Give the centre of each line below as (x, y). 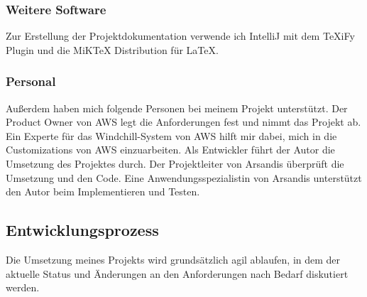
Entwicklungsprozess (82, 230)
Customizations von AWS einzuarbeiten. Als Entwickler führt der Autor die (170, 150)
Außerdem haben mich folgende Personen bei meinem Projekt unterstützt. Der (177, 108)
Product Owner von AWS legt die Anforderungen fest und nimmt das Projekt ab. (183, 122)
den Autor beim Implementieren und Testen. (103, 191)
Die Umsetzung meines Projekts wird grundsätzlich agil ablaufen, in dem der (173, 259)
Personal (31, 81)
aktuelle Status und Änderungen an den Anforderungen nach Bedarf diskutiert (177, 273)
